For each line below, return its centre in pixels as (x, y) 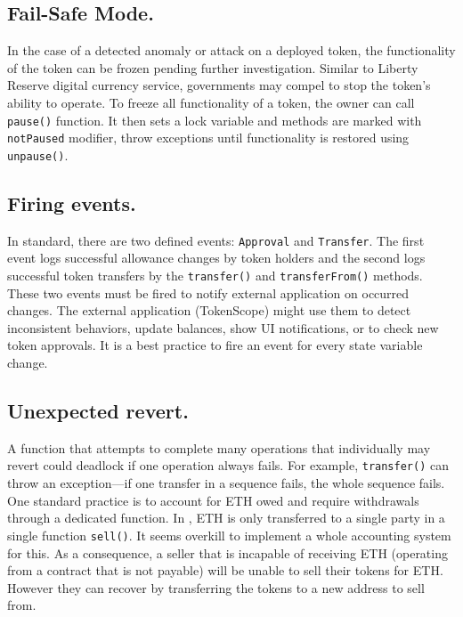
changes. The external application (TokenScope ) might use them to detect (209, 310)
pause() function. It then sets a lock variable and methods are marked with (215, 120)
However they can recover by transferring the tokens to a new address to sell (216, 587)
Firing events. (72, 203)
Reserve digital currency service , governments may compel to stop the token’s (219, 85)
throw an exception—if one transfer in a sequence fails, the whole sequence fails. (226, 483)
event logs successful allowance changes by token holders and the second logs (216, 258)
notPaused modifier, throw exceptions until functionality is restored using (208, 138)
